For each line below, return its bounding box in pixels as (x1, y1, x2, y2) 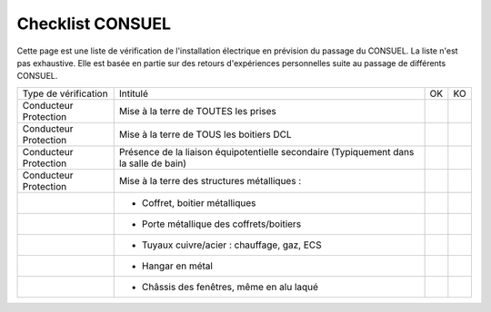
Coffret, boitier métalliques (141, 196, 256, 209)
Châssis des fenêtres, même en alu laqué (141, 280, 318, 293)
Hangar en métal (141, 259, 214, 272)
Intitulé (118, 87, 149, 100)
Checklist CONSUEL (16, 14, 172, 34)
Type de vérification (22, 87, 108, 100)
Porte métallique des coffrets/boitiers (141, 218, 302, 230)
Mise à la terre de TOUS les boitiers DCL (118, 128, 292, 141)
